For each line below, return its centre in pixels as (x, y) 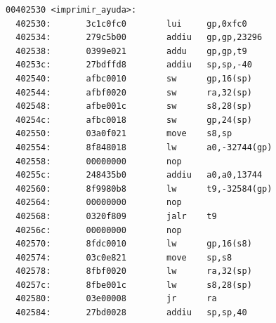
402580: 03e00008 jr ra (116, 299)
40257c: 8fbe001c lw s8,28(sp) (134, 285)
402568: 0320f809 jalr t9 (116, 216)
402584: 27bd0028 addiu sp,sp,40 (131, 313)
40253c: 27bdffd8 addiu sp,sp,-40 (134, 65)
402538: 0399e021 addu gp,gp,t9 (131, 51)
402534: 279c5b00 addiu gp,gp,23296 (139, 38)
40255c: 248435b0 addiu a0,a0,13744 (139, 175)
